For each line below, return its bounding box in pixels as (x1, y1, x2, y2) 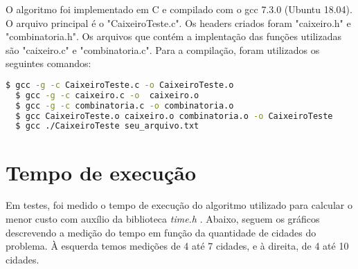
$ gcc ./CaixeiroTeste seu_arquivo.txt (15, 121, 199, 131)
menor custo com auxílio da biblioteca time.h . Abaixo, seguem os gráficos (6, 212, 320, 226)
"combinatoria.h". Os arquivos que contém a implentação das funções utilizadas (6, 29, 341, 44)
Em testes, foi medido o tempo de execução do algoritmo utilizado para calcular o (6, 198, 352, 212)
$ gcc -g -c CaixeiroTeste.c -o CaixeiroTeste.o (6, 80, 234, 90)
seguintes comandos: (6, 56, 91, 71)
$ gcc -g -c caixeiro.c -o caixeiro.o (15, 90, 199, 100)
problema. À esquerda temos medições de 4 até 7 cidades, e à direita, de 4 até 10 (6, 239, 349, 253)
